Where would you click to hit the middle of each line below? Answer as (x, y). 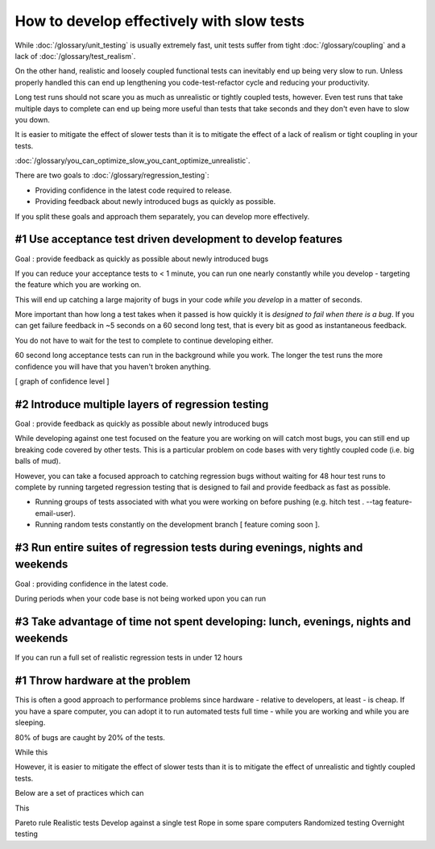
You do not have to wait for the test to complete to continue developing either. (144, 340)
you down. (32, 119)
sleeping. (30, 722)
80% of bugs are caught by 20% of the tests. (90, 737)
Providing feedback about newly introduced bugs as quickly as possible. (155, 202)
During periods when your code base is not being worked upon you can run (141, 598)
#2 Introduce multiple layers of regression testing (142, 404)
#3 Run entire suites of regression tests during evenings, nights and (189, 547)
